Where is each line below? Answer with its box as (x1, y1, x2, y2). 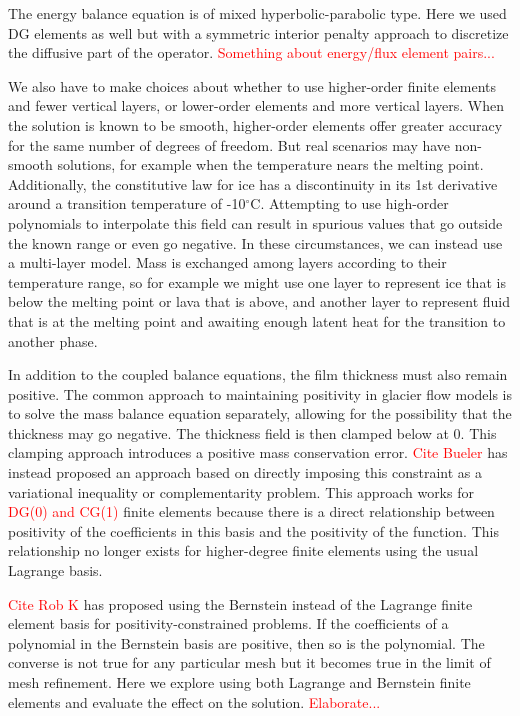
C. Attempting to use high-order (250, 193, 449, 214)
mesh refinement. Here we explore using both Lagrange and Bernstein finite (8, 672, 471, 692)
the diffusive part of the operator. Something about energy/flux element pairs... (8, 42, 495, 63)
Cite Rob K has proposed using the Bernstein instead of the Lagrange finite (8, 593, 473, 614)
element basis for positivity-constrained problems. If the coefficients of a (8, 613, 449, 634)
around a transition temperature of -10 (8, 193, 246, 214)
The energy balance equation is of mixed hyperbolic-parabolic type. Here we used (8, 3, 507, 23)
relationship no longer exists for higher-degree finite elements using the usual (8, 540, 479, 561)
